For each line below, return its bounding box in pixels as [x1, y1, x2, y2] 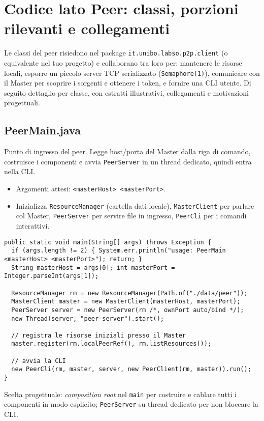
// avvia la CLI [11, 357, 66, 364]
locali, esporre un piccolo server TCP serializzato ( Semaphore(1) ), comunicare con [4, 67, 260, 78]
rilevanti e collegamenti [4, 18, 170, 39]
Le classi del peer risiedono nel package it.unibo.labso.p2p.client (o [4, 47, 228, 58]
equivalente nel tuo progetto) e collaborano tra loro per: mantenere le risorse [4, 57, 242, 68]
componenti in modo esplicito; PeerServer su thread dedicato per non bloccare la [4, 399, 258, 409]
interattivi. [16, 220, 50, 231]
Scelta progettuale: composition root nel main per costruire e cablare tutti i [4, 388, 237, 399]
